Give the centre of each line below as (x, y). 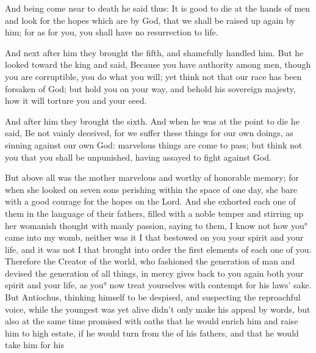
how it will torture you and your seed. (76, 100)
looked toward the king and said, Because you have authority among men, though (158, 64)
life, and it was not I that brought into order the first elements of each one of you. (158, 249)
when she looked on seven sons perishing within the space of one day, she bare (151, 189)
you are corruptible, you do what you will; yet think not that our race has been (153, 76)
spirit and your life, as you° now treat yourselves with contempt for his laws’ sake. (158, 285)
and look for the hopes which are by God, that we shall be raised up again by (150, 20)
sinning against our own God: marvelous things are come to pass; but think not (154, 144)
